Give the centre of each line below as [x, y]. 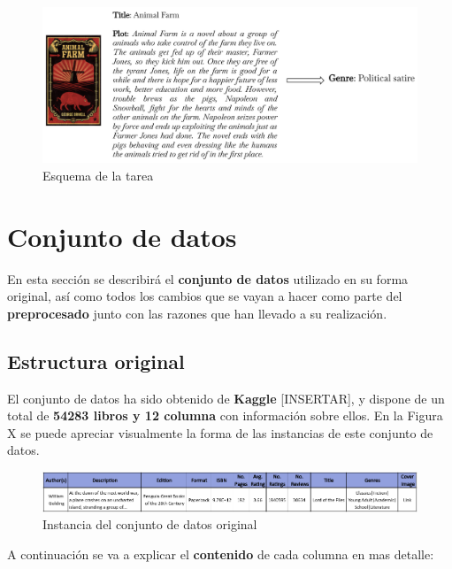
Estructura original [96, 361]
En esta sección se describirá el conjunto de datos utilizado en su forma [208, 278]
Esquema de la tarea [98, 175]
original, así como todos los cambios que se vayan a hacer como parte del [205, 296]
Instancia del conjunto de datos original [150, 524]
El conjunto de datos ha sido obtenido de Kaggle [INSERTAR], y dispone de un [226, 398]
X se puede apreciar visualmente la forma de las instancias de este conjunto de [220, 432]
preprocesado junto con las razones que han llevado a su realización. [197, 313]
